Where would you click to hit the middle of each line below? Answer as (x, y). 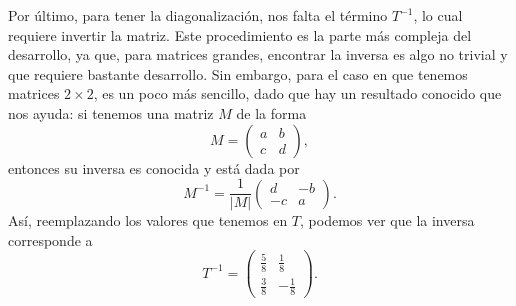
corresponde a (50, 239)
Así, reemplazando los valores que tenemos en (148, 220)
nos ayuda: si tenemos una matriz (111, 112)
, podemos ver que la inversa (387, 220)
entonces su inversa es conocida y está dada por (154, 167)
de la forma (271, 112)
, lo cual (438, 15)
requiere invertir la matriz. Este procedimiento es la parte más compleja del (240, 34)
